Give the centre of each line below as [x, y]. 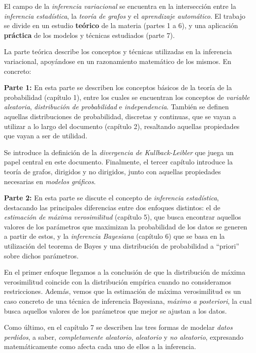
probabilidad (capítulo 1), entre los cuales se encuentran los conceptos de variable [127, 97]
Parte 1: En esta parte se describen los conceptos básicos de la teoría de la [118, 87]
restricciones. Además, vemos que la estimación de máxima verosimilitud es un [123, 291]
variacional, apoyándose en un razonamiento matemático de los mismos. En [118, 61]
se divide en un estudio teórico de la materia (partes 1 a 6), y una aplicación [121, 25]
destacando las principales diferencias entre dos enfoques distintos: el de [112, 207]
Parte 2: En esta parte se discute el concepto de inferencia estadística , [112, 198]
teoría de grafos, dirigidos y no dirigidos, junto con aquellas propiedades [112, 171]
